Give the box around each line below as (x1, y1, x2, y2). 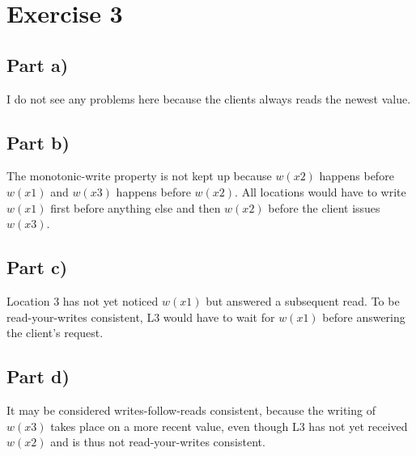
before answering (322, 308, 405, 325)
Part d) (6, 364, 70, 389)
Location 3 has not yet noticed (6, 292, 159, 309)
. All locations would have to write (235, 183, 406, 200)
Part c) (6, 255, 68, 280)
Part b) (6, 129, 70, 154)
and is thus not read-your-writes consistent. (50, 433, 265, 450)
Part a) (6, 52, 69, 77)
